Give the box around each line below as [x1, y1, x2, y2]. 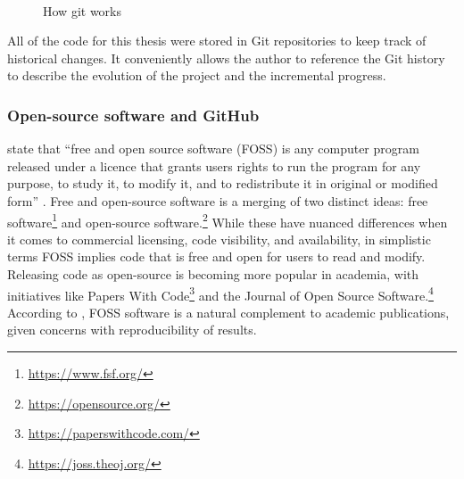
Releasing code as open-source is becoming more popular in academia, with [7, 265, 419, 283]
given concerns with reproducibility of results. [7, 320, 257, 339]
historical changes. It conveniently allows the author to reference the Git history [7, 48, 445, 67]
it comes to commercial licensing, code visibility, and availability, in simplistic [7, 229, 431, 248]
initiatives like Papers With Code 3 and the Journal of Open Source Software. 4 [7, 283, 434, 304]
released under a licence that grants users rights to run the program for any [7, 156, 421, 175]
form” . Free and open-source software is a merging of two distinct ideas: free [7, 191, 428, 210]
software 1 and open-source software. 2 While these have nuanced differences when [7, 210, 448, 231]
